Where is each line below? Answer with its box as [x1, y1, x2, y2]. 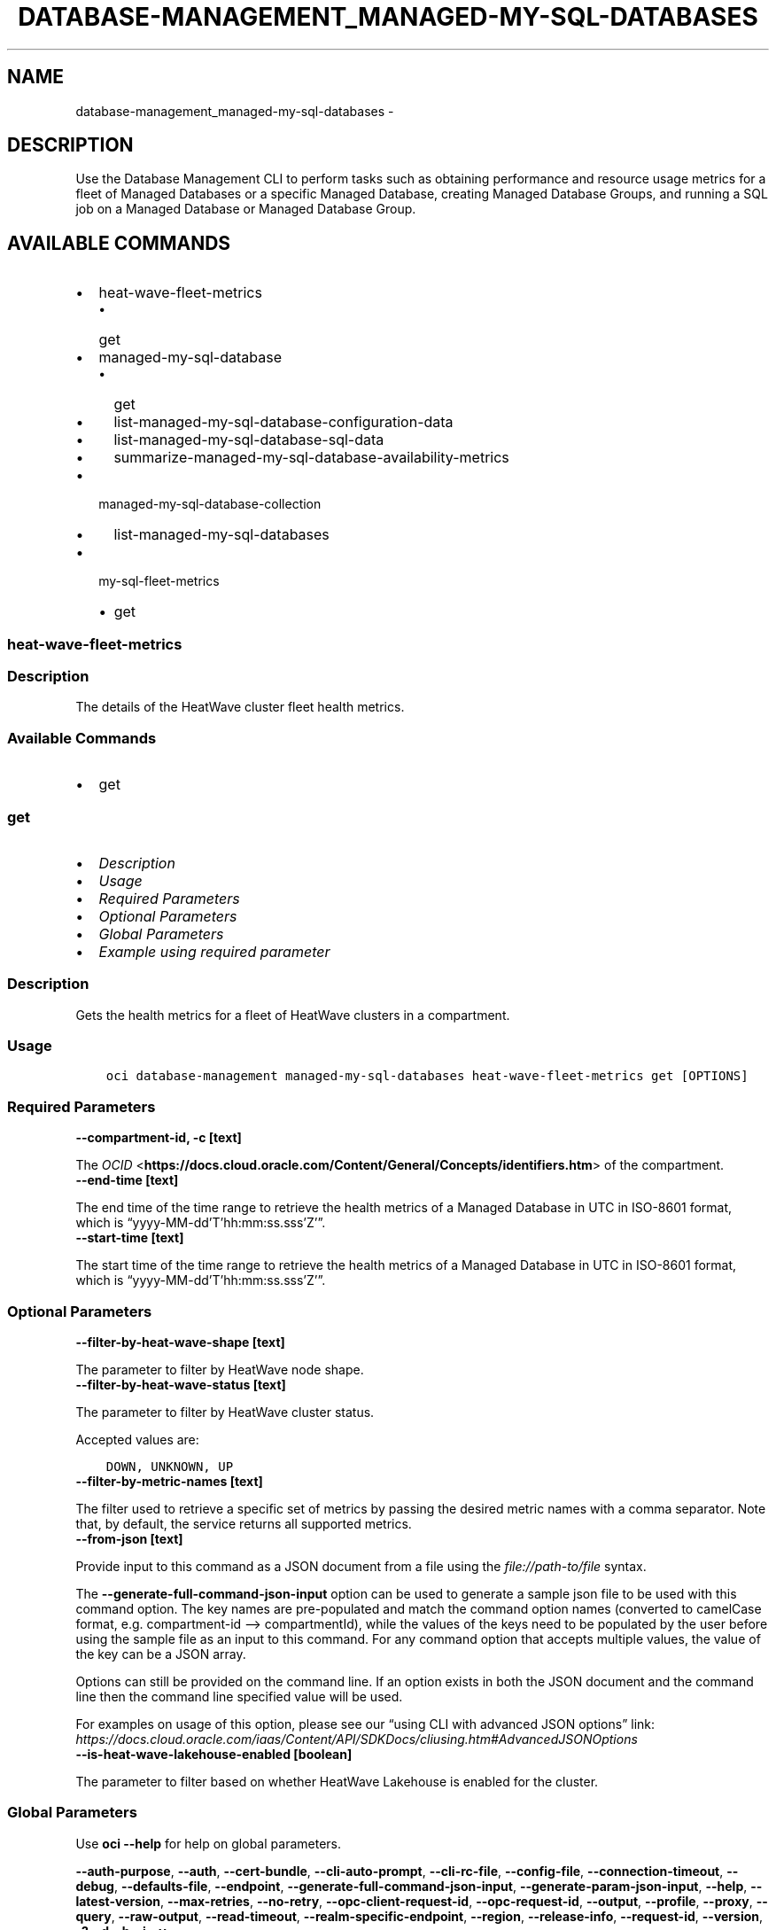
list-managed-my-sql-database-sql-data [113, 431, 384, 449]
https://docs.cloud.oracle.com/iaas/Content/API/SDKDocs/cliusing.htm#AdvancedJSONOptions [75, 1731, 638, 1747]
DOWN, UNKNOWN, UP [105, 1459, 234, 1474]
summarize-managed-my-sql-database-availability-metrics [113, 448, 509, 467]
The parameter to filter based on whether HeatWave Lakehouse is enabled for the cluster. [75, 1773, 599, 1789]
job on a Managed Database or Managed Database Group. [75, 201, 416, 217]
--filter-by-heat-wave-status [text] [75, 1376, 286, 1392]
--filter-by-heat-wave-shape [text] [75, 1334, 285, 1350]
